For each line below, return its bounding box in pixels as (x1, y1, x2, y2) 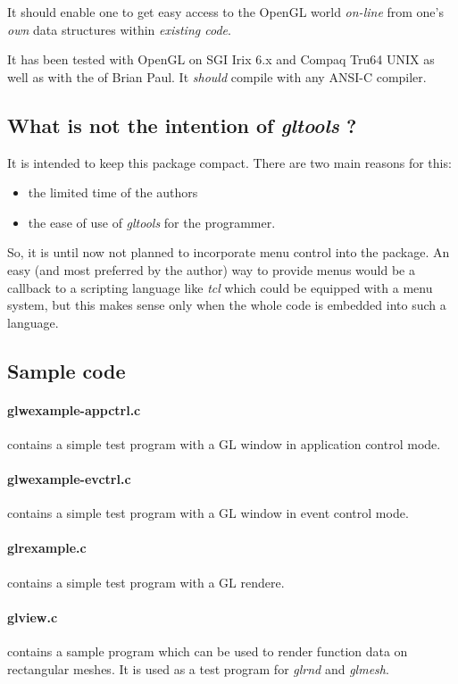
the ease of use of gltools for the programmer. (28, 213, 276, 231)
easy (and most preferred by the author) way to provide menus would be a (7, 260, 415, 279)
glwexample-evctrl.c (7, 470, 131, 488)
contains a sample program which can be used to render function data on (7, 642, 408, 661)
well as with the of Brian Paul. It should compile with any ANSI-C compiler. (7, 67, 427, 86)
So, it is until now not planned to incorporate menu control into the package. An (7, 243, 450, 262)
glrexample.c (7, 538, 87, 557)
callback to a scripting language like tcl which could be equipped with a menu (7, 278, 433, 296)
